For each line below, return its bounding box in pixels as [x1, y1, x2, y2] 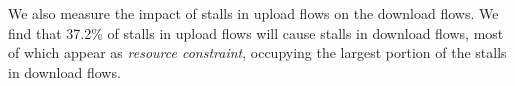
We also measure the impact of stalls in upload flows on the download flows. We [8, 3, 499, 23]
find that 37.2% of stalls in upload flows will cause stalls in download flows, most [8, 22, 504, 43]
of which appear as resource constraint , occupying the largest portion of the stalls [8, 42, 507, 63]
